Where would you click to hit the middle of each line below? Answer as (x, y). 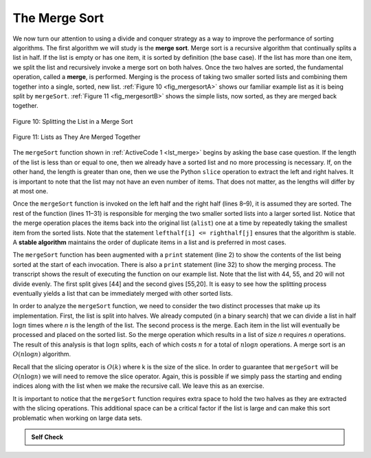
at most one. (30, 191)
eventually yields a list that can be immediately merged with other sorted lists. (123, 293)
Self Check (47, 437)
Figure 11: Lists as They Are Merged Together (77, 137)
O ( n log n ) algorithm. (42, 354)
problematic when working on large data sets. (78, 418)
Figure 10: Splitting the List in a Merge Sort (73, 121)
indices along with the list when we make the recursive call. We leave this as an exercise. (138, 386)
